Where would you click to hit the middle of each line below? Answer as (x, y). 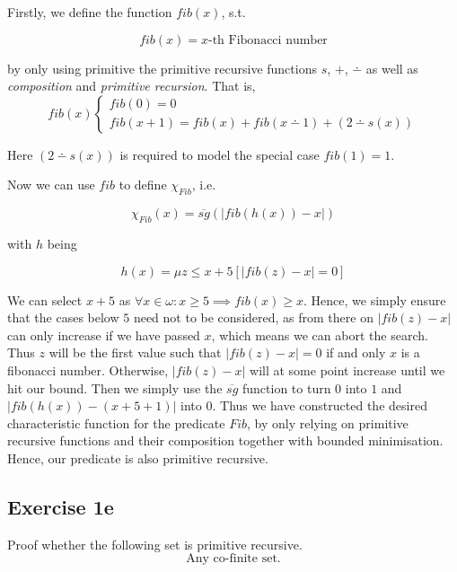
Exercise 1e (61, 506)
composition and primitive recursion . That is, (132, 86)
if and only (356, 352)
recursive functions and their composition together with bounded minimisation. (225, 440)
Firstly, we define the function (90, 12)
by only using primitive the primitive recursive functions (162, 68)
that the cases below (63, 317)
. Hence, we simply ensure (375, 299)
